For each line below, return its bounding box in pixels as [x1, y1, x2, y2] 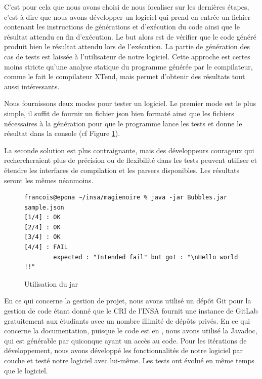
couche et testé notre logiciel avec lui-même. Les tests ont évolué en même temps [4, 355, 254, 365]
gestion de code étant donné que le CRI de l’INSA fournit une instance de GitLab [4, 305, 258, 316]
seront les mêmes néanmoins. [4, 175, 94, 185]
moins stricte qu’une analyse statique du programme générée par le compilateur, [4, 61, 253, 72]
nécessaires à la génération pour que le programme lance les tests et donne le [4, 118, 242, 128]
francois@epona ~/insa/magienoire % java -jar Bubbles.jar [24, 194, 227, 201]
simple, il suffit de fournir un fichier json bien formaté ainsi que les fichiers [4, 108, 234, 118]
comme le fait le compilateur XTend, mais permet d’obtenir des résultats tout [4, 71, 245, 82]
